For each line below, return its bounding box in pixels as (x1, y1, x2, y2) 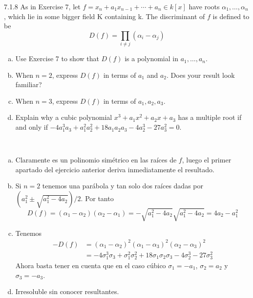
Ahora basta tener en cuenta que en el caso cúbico (15, 260, 166, 270)
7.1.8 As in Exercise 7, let (4, 1, 81, 11)
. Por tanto (81, 193, 114, 204)
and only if (15, 122, 48, 132)
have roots (189, 1, 220, 11)
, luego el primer (182, 155, 232, 165)
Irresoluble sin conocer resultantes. (15, 286, 119, 297)
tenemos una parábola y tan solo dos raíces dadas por (42, 181, 203, 191)
